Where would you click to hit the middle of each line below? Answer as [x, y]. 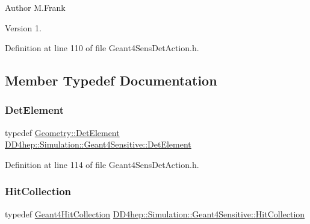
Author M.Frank [35, 7]
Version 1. [23, 27]
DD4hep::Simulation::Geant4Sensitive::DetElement [98, 144]
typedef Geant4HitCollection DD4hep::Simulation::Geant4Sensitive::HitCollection [155, 213]
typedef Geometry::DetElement [62, 132]
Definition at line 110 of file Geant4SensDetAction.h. [102, 48]
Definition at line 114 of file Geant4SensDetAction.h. [102, 164]
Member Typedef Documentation [111, 80]
